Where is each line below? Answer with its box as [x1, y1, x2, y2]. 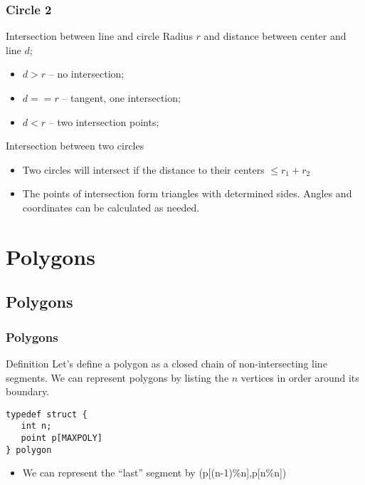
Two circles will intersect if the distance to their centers [22, 162, 265, 177]
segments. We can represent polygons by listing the [6, 370, 229, 385]
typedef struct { [6, 409, 88, 419]
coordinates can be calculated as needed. [22, 199, 200, 214]
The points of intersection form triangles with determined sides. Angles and [22, 186, 352, 201]
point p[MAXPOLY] [21, 433, 103, 444]
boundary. [6, 384, 50, 399]
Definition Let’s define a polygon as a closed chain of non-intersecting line [6, 355, 327, 370]
